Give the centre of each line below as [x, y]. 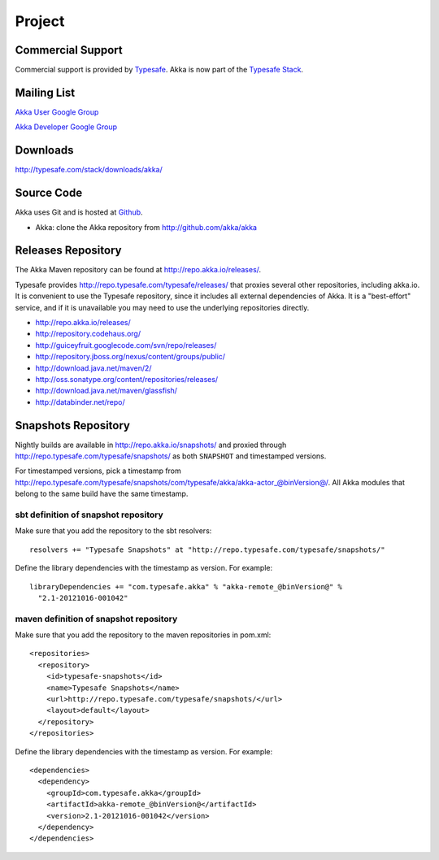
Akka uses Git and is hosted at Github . [79, 212]
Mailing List [45, 92]
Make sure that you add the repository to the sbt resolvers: [113, 531]
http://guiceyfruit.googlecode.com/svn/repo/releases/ [126, 345]
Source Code [49, 193]
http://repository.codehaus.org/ [88, 334]
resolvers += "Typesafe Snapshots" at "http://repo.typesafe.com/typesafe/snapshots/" [207, 549]
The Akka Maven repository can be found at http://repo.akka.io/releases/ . [138, 270]
